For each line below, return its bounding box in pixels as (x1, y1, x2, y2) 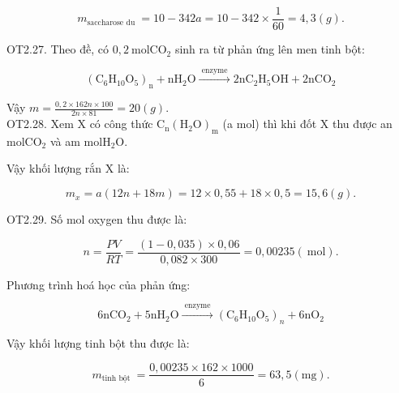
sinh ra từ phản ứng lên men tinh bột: (174, 41, 365, 58)
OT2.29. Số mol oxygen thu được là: (6, 211, 187, 228)
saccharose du (87, 18, 135, 27)
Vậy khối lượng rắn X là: (6, 160, 130, 177)
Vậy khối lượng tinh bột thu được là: (6, 334, 190, 351)
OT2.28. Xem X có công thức (6, 115, 153, 132)
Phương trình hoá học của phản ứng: (6, 276, 191, 293)
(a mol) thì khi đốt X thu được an (222, 115, 393, 132)
